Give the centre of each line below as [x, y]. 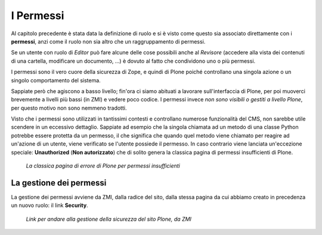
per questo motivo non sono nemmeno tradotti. [69, 108]
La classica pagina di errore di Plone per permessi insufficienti [103, 166]
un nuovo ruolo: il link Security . [50, 205]
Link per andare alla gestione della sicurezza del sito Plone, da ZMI [109, 219]
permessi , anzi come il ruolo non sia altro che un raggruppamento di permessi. [108, 41]
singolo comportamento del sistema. [56, 80]
